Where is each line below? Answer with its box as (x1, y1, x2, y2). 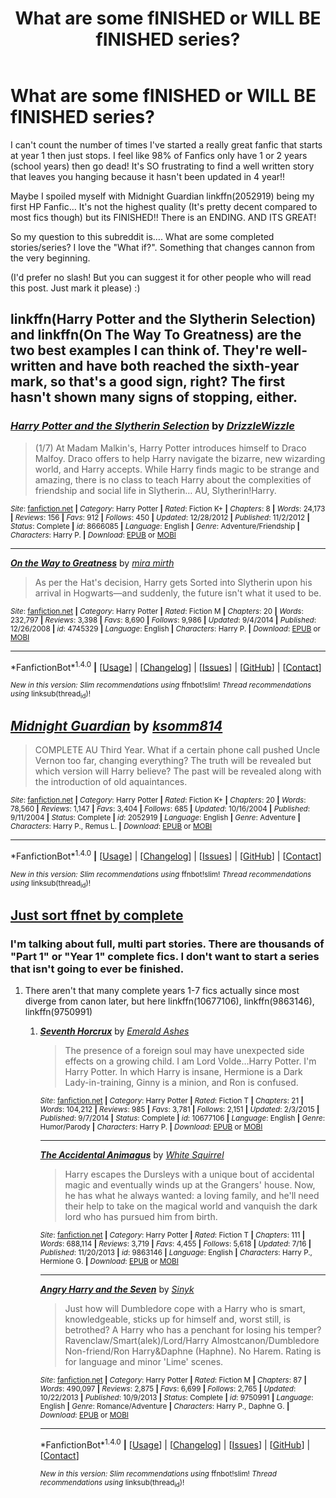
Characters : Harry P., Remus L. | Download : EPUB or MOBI (10, 822, 213, 832)
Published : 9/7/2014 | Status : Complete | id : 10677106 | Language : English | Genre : (39, 1113, 325, 1124)
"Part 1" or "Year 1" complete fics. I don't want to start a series (10, 949, 320, 963)
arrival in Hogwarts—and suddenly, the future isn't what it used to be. (34, 587, 322, 599)
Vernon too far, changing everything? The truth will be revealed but (34, 755, 312, 767)
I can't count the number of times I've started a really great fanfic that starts (10, 138, 323, 151)
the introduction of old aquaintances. (34, 776, 188, 788)
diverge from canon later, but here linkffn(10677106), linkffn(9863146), (24, 995, 315, 1007)
